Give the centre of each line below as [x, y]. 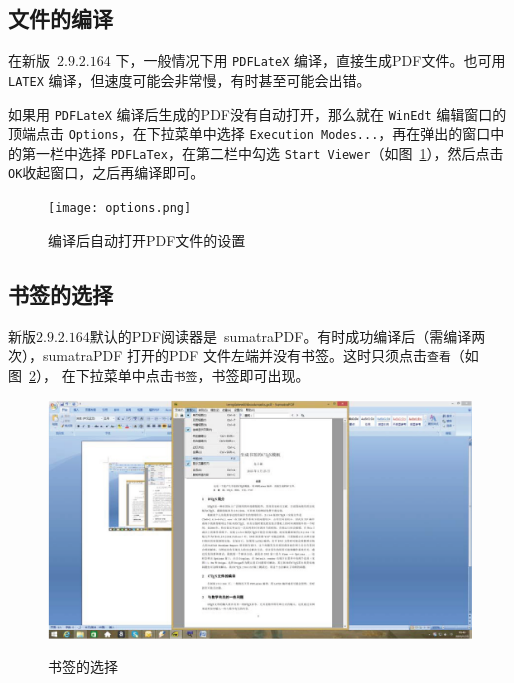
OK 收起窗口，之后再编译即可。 [106, 172]
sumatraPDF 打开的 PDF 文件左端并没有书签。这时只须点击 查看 [247, 355]
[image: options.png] [120, 208]
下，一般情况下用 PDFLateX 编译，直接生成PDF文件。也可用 [310, 60]
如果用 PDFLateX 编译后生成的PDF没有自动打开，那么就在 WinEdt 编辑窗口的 [257, 113]
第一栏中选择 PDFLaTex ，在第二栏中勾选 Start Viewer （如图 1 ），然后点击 [262, 152]
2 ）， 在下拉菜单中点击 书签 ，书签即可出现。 [169, 374]
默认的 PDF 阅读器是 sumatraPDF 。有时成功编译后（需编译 [280, 335]
